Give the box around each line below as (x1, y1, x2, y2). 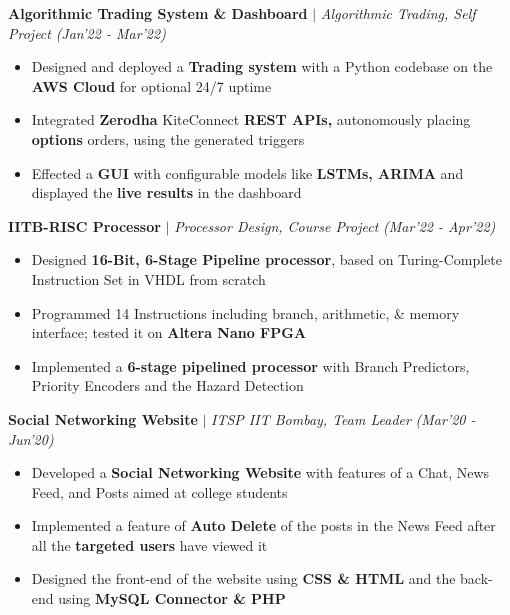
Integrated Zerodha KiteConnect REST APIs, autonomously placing (31, 109, 471, 130)
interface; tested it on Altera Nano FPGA (31, 322, 307, 343)
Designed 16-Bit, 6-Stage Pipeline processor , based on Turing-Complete (31, 249, 502, 270)
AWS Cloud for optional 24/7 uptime (31, 75, 272, 96)
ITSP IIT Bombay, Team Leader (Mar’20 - (211, 408, 476, 429)
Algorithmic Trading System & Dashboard (8, 3, 308, 23)
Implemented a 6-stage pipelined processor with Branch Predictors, (31, 355, 470, 376)
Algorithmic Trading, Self (320, 3, 476, 23)
